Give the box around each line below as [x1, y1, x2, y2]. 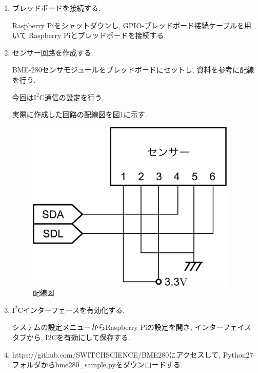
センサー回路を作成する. [12, 47, 93, 58]
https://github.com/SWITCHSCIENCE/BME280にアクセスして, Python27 [12, 349, 253, 360]
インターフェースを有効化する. [23, 304, 125, 315]
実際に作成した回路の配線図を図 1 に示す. [12, 109, 147, 120]
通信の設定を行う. [44, 91, 104, 102]
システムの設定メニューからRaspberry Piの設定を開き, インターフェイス [12, 322, 252, 332]
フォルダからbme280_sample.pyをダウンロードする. [12, 359, 183, 370]
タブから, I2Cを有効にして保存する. [12, 332, 130, 343]
